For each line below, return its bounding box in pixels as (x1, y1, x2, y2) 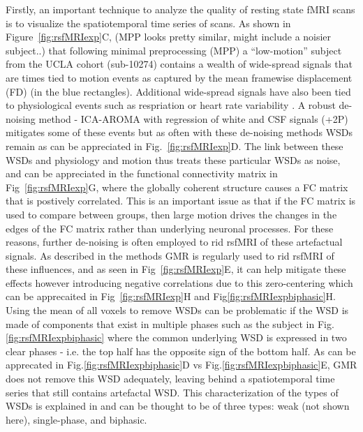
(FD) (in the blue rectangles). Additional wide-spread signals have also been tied (6, 84, 351, 98)
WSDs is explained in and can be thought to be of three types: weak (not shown (6, 399, 350, 413)
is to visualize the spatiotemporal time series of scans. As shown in (6, 15, 291, 30)
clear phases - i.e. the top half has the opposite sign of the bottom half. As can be (6, 343, 356, 358)
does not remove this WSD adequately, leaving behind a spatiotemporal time (6, 371, 335, 386)
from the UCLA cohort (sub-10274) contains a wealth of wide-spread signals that (6, 57, 353, 71)
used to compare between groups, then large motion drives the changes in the (6, 207, 337, 221)
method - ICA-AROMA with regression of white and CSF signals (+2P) (38, 111, 348, 126)
